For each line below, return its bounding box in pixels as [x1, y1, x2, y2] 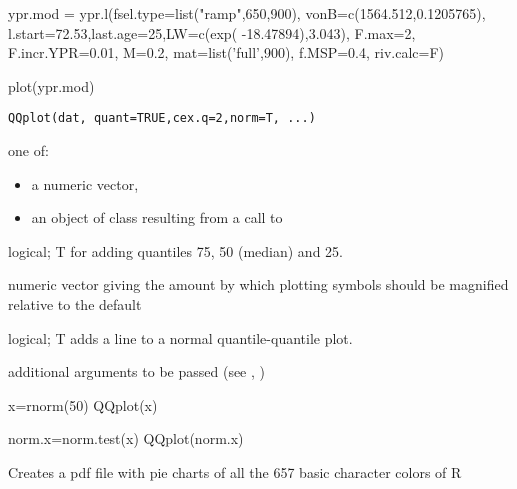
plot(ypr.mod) [8, 75, 95, 96]
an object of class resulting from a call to [31, 207, 283, 228]
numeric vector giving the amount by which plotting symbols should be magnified [8, 274, 509, 295]
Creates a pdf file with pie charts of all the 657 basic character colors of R [8, 461, 462, 482]
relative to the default [8, 294, 142, 314]
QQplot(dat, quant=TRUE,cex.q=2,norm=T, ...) [8, 111, 316, 126]
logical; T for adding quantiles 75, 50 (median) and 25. [8, 240, 343, 261]
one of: [8, 140, 49, 161]
